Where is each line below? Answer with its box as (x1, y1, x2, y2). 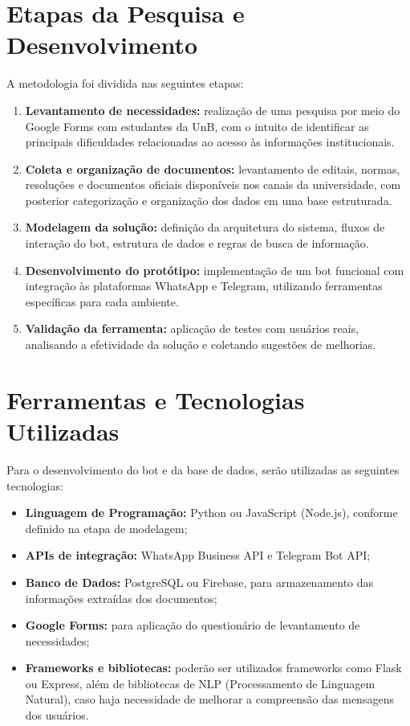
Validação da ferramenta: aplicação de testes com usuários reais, (25, 320, 359, 337)
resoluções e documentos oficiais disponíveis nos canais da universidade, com (25, 176, 401, 193)
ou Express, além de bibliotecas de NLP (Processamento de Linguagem (25, 675, 375, 691)
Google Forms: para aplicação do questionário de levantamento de (25, 617, 360, 634)
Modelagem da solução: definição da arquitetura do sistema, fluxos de (25, 219, 385, 236)
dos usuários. (25, 707, 89, 724)
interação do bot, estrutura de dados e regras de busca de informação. (25, 235, 369, 252)
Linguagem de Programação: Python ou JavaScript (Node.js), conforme (25, 504, 398, 521)
